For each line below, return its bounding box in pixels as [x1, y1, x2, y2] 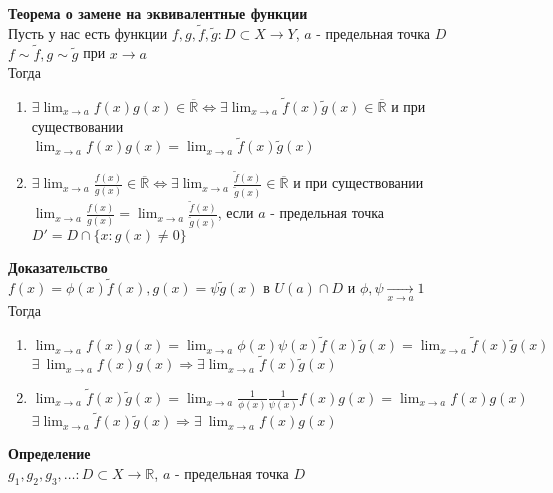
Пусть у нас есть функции [8, 22, 168, 43]
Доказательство [8, 257, 108, 278]
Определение [8, 443, 91, 464]
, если [217, 202, 254, 223]
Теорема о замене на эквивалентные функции [8, 3, 308, 23]
